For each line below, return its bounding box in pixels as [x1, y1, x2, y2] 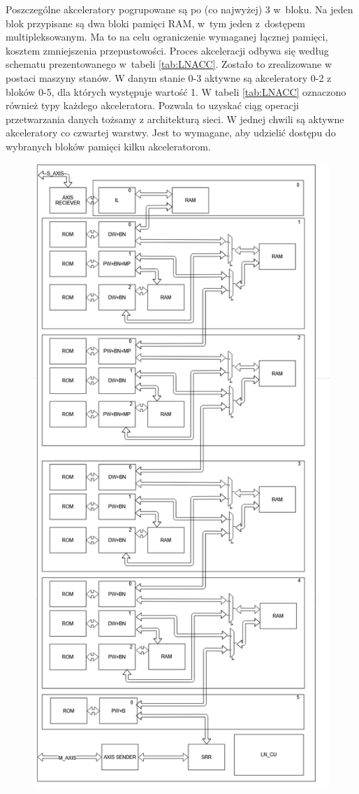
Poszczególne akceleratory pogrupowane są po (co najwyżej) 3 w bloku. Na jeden [6, 2, 353, 16]
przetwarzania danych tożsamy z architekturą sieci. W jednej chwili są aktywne [6, 111, 344, 126]
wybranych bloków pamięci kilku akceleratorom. [6, 139, 211, 153]
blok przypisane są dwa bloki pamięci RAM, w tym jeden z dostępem [6, 15, 306, 30]
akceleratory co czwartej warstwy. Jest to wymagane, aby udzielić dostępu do [6, 125, 336, 140]
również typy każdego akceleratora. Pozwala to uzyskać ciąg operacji [6, 98, 299, 113]
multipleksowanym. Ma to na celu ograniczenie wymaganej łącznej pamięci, [6, 29, 328, 44]
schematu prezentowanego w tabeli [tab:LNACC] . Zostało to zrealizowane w [6, 57, 332, 71]
